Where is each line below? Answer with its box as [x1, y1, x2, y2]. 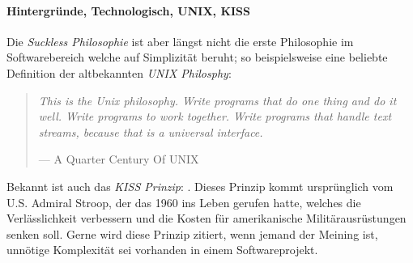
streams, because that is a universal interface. [38, 123, 263, 140]
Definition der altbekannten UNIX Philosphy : [6, 64, 232, 81]
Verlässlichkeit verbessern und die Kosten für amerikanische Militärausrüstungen [6, 210, 407, 227]
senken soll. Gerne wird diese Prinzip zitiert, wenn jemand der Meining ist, [6, 225, 378, 242]
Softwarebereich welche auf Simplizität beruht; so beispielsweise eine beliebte [6, 49, 388, 66]
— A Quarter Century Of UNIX [38, 151, 199, 168]
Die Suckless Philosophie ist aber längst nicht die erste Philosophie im [6, 32, 354, 49]
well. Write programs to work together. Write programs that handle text [38, 108, 392, 125]
